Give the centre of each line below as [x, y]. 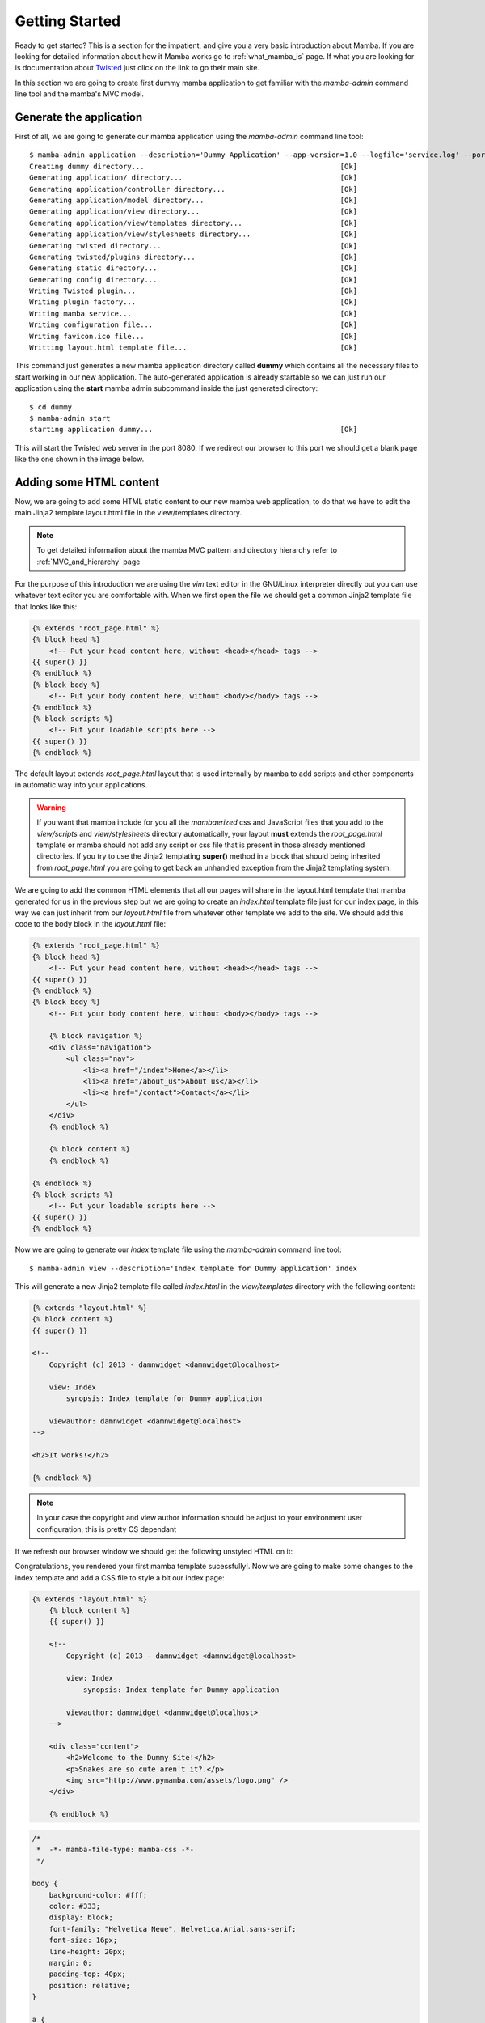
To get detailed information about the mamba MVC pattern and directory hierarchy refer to [187, 550]
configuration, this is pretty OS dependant [107, 1529]
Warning [51, 807]
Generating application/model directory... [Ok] [194, 200]
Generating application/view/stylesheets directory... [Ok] [194, 234]
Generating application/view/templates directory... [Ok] [194, 223]
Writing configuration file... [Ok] [194, 325]
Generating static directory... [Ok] [194, 268]
